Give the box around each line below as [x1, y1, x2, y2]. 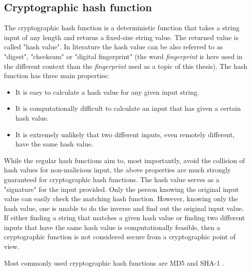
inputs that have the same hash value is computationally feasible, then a [4, 222, 220, 232]
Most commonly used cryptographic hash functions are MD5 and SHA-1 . [4, 257, 224, 268]
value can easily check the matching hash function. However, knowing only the [4, 193, 238, 204]
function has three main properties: [4, 70, 109, 81]
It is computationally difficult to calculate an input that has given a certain [15, 103, 241, 113]
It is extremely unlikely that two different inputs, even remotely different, [15, 129, 235, 139]
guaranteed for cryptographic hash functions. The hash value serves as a [4, 174, 220, 184]
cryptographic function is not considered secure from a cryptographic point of [4, 231, 236, 242]
